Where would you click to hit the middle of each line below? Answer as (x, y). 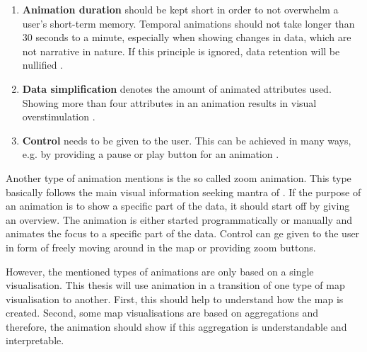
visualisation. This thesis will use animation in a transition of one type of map (175, 285)
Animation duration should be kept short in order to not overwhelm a (180, 9)
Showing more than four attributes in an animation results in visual (169, 102)
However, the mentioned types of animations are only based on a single (160, 271)
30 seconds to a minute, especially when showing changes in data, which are (187, 37)
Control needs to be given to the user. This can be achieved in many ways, (187, 140)
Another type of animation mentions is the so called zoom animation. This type (179, 177)
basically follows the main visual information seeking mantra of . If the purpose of (183, 192)
